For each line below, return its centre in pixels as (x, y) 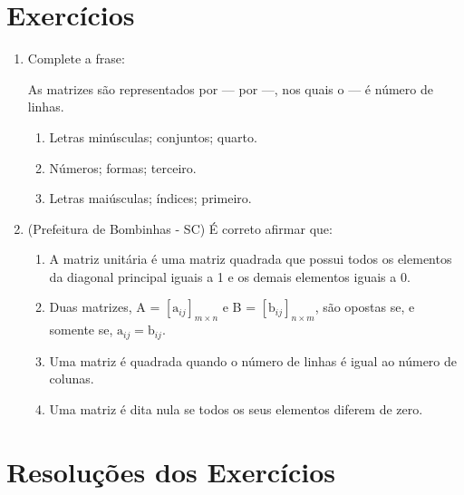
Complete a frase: (76, 58)
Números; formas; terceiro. (123, 167)
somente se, (81, 330)
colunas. (72, 379)
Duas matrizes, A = (105, 307)
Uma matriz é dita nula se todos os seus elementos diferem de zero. (236, 408)
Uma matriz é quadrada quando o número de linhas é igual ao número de (253, 360)
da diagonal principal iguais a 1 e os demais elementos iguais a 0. (230, 276)
